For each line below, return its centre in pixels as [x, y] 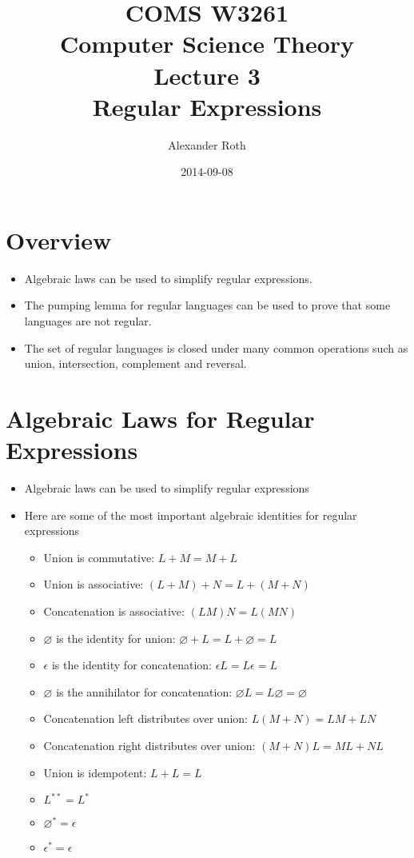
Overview [59, 239]
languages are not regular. [88, 321]
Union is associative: [94, 584]
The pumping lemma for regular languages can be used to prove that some [207, 305]
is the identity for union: [116, 638]
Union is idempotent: [95, 772]
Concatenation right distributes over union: [149, 746]
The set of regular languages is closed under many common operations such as [216, 347]
